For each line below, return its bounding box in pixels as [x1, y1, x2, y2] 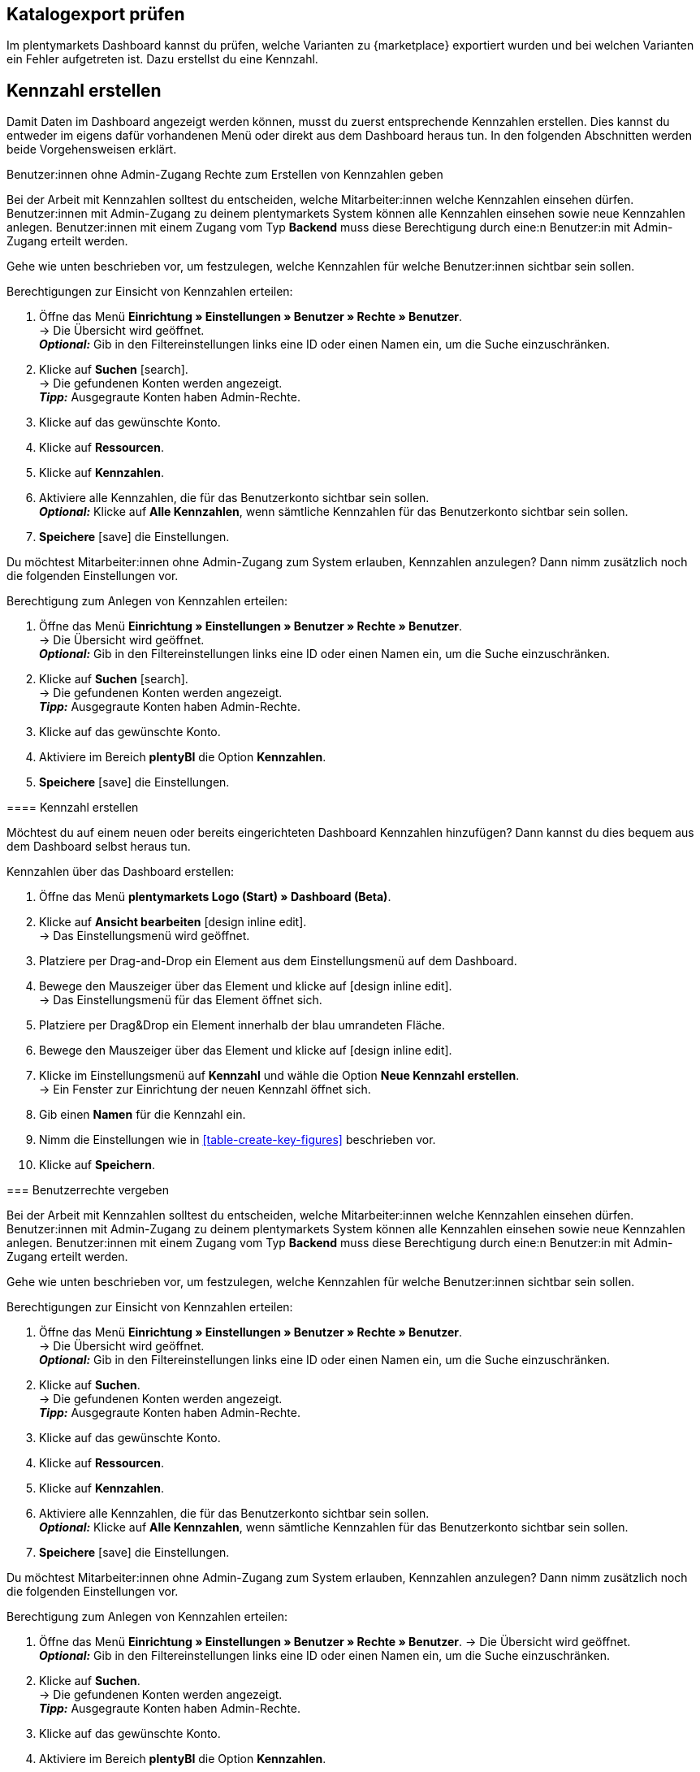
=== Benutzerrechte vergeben [6, 1183, 169, 1198]
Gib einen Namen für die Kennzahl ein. [39, 1107, 246, 1122]
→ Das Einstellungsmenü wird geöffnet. [39, 929, 250, 943]
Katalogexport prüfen [6, 4, 185, 24]
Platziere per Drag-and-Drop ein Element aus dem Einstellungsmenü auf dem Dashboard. [39, 954, 517, 968]
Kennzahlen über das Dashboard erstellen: [6, 864, 234, 879]
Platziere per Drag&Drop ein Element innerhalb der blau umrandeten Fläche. [39, 1018, 446, 1033]
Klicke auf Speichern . [39, 1158, 155, 1172]
